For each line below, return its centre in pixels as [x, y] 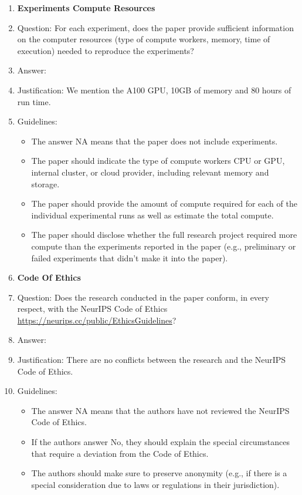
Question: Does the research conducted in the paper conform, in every [143, 297]
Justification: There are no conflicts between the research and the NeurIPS [152, 360]
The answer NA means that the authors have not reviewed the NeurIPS [160, 410]
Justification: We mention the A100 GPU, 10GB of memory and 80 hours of [154, 90]
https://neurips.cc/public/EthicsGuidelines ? [97, 320]
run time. [34, 101]
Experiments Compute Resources [86, 8]
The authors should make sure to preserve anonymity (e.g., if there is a [159, 473]
